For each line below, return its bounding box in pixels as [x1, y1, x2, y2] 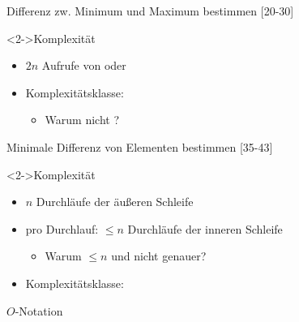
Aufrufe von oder [41, 57, 126, 74]
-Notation [15, 302, 63, 319]
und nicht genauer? [111, 247, 207, 264]
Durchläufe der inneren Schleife [127, 220, 283, 237]
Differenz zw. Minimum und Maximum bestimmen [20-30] [6, 2, 294, 19]
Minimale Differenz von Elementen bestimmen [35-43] [6, 138, 273, 155]
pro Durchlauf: [25, 220, 99, 237]
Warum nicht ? [45, 111, 120, 128]
